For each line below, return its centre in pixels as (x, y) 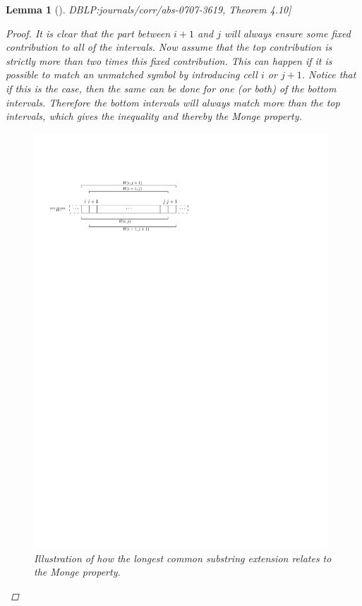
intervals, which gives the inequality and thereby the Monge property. (154, 116)
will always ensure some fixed (287, 33)
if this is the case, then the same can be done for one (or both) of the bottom (171, 88)
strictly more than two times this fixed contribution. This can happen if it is (169, 60)
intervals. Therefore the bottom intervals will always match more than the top (173, 102)
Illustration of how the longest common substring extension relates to (183, 558)
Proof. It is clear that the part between (88, 33)
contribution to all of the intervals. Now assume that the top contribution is (169, 47)
